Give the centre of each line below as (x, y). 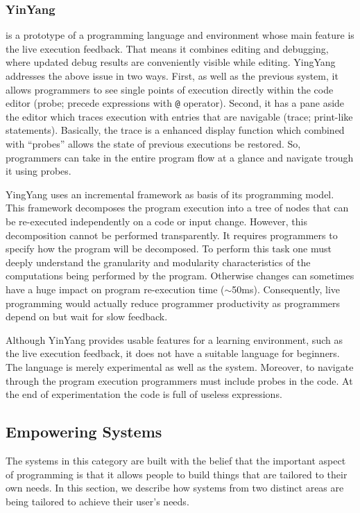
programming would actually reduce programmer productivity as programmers (173, 303)
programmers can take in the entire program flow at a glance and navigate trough (180, 157)
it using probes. (38, 171)
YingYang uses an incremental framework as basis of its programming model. (170, 194)
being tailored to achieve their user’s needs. (97, 501)
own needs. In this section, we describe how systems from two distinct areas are (175, 488)
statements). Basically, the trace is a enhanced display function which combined (175, 130)
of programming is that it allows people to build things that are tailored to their (177, 474)
